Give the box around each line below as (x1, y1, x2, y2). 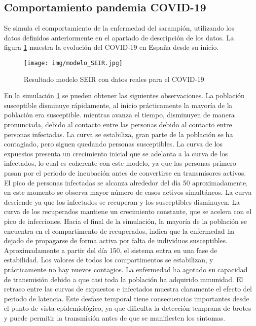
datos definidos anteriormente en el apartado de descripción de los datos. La (4, 32, 234, 42)
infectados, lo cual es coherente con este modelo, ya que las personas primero (4, 158, 236, 168)
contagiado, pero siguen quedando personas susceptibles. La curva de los (4, 139, 223, 149)
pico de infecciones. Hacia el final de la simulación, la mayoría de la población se (4, 216, 247, 226)
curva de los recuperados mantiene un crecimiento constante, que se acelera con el (4, 206, 252, 217)
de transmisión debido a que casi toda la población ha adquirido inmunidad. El (4, 274, 243, 284)
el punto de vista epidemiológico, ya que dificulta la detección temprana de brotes (4, 303, 251, 313)
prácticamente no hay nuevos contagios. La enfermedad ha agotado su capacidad (4, 264, 248, 274)
